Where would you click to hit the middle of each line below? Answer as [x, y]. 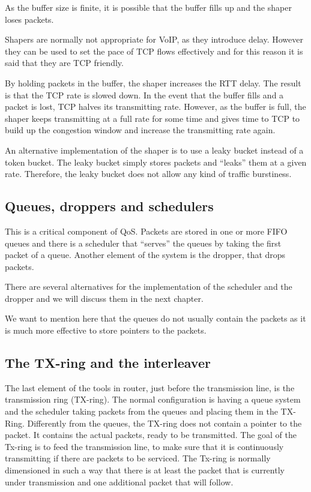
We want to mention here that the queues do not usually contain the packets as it [155, 318]
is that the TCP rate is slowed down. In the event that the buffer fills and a [144, 94]
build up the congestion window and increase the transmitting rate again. [140, 130]
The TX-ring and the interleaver [108, 363]
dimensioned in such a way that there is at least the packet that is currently [145, 470]
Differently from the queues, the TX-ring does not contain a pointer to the [165, 423]
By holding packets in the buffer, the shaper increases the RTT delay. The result [153, 82]
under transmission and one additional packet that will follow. [119, 481]
